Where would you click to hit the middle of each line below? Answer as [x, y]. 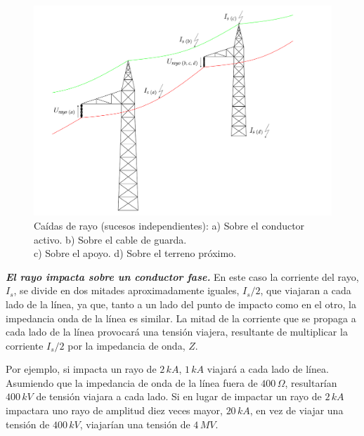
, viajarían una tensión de [135, 424]
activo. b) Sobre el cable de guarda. [110, 239]
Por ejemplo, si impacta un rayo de [81, 369]
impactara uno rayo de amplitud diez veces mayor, [114, 410]
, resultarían [311, 382]
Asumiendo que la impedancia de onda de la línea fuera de [132, 382]
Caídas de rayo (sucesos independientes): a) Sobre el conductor [169, 225]
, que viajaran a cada [306, 290]
